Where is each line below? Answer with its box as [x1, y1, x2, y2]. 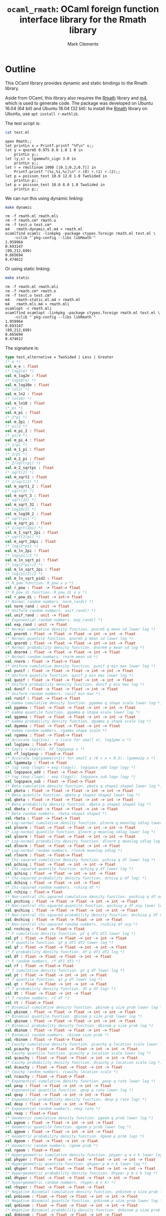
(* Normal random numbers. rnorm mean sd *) [5, 655, 98, 660]
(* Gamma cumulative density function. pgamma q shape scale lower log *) [5, 700, 163, 705]
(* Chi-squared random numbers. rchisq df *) [5, 885, 100, 890]
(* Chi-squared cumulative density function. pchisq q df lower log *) [5, 857, 156, 862]
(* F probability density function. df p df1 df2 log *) [5, 950, 125, 955]
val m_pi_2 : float [5, 428, 45, 433]
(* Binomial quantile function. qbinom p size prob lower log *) [5, 1014, 142, 1019]
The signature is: [5, 345, 40, 351]
